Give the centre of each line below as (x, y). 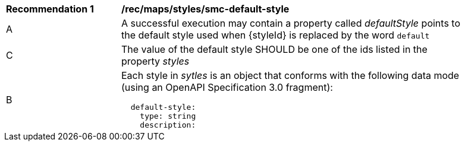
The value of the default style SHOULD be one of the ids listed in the (274, 49)
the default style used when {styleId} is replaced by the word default (276, 35)
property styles (155, 61)
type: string (168, 116)
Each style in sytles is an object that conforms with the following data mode (290, 75)
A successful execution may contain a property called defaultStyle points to (291, 23)
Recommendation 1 (50, 9)
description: (168, 125)
